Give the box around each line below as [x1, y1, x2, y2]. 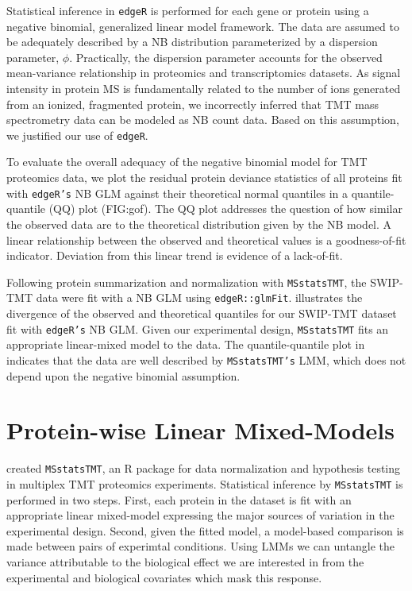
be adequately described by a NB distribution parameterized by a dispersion [6, 33, 378, 50]
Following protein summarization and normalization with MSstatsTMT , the [6, 273, 367, 290]
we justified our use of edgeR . [6, 126, 148, 143]
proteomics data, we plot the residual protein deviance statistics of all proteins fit [6, 169, 402, 186]
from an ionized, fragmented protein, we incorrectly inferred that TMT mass [6, 95, 379, 112]
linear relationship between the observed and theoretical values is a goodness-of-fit [6, 231, 406, 248]
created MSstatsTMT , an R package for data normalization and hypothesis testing [6, 460, 401, 477]
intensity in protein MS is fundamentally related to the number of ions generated [6, 80, 401, 97]
